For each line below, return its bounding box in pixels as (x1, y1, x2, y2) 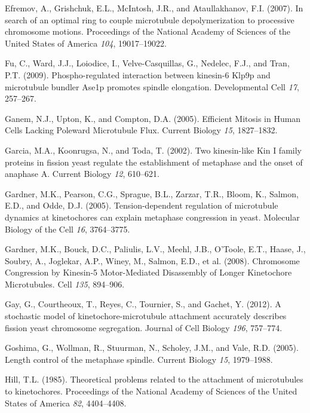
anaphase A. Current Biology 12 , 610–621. (5, 167, 159, 180)
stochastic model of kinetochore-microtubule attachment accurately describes (5, 310, 287, 322)
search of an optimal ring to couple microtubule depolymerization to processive (5, 13, 294, 26)
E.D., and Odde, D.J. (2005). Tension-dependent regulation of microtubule (5, 199, 278, 212)
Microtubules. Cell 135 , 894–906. (5, 277, 125, 290)
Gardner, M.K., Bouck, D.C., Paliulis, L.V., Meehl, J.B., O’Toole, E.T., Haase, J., (5, 243, 306, 255)
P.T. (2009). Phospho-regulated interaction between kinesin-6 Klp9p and (5, 68, 271, 81)
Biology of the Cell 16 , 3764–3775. (5, 222, 130, 235)
